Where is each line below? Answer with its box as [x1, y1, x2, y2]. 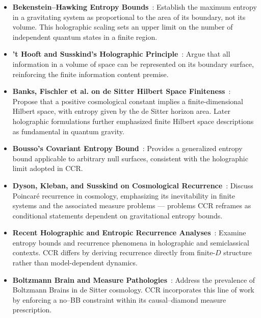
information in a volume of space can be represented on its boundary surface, [12, 58, 254, 69]
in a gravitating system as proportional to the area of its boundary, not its [12, 11, 246, 22]
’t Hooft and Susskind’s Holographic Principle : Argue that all [12, 48, 230, 59]
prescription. [12, 304, 52, 315]
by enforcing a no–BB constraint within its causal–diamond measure [12, 294, 226, 305]
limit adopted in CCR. [12, 163, 83, 174]
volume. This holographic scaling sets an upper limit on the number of [12, 21, 233, 32]
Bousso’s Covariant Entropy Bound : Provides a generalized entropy [12, 143, 243, 154]
